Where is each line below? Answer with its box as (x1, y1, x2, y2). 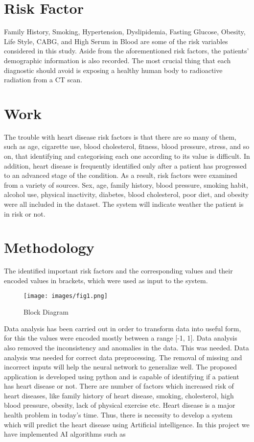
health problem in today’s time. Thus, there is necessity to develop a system (4, 410, 232, 420)
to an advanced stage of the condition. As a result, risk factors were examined (4, 170, 237, 180)
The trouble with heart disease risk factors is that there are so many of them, (4, 131, 236, 142)
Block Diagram (23, 307, 69, 317)
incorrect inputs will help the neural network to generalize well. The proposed (4, 362, 237, 372)
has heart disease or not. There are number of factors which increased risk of (4, 381, 234, 391)
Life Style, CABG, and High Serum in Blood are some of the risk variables (4, 36, 228, 46)
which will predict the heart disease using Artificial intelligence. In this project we (4, 419, 250, 429)
